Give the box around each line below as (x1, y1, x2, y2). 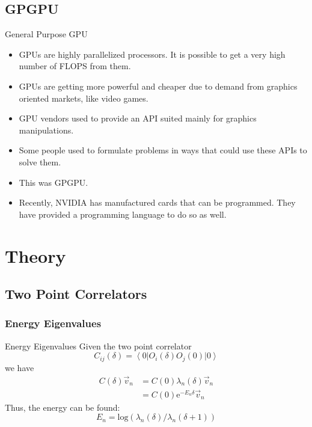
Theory (5, 243, 66, 268)
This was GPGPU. (19, 176, 88, 188)
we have (5, 361, 34, 373)
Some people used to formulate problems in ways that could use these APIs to (19, 144, 307, 156)
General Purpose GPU (5, 28, 88, 40)
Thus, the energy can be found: (5, 401, 120, 413)
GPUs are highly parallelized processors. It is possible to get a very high (19, 48, 286, 60)
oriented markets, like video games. (19, 91, 148, 104)
